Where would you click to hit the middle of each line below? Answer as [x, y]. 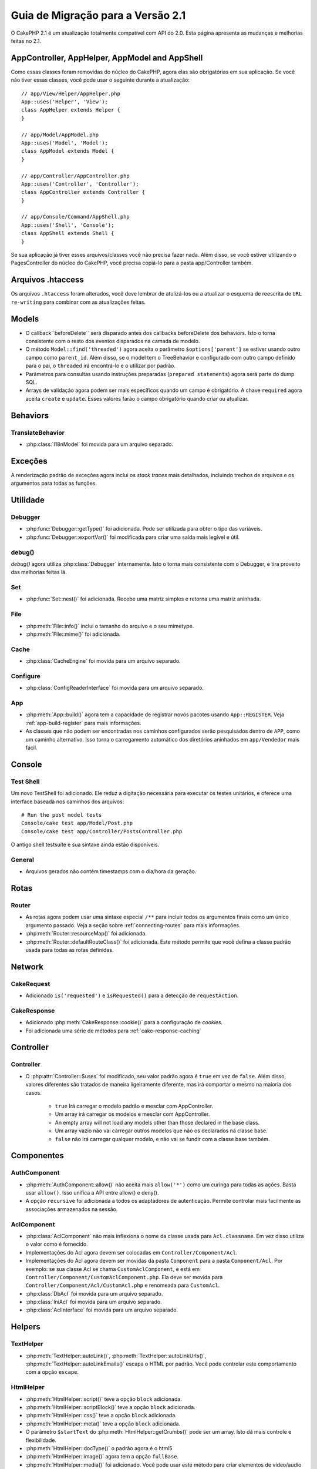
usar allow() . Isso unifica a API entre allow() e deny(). [92, 1193]
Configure [26, 676]
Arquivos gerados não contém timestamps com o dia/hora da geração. [111, 871]
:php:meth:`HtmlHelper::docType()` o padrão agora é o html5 [99, 1448]
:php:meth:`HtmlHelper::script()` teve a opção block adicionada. [104, 1399]
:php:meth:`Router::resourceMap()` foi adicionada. [86, 934]
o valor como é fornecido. [57, 1244]
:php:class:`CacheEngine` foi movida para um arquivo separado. [103, 661]
